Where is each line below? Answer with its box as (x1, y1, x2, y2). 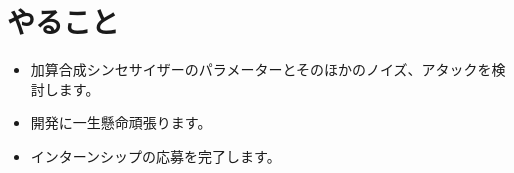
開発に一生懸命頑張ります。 (30, 112, 212, 133)
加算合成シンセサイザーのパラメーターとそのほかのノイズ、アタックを (30, 59, 492, 80)
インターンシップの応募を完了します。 (30, 145, 281, 166)
